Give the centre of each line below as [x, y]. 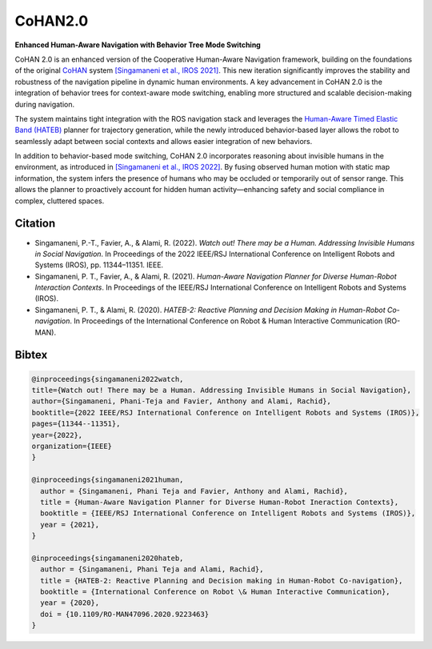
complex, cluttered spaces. [60, 201]
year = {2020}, [70, 603]
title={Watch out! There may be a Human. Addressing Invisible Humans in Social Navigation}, [222, 391]
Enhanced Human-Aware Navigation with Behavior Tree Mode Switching [138, 45]
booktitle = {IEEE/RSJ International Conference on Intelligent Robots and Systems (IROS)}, [228, 513]
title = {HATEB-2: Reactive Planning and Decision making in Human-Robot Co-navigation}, [222, 581]
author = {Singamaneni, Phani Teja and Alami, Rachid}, [152, 569]
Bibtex [31, 355]
